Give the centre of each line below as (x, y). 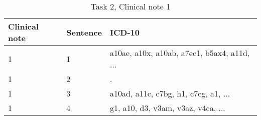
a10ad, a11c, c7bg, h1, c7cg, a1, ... (170, 93)
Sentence (84, 32)
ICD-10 (125, 32)
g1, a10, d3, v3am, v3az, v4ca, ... (168, 108)
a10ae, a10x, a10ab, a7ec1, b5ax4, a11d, (180, 53)
